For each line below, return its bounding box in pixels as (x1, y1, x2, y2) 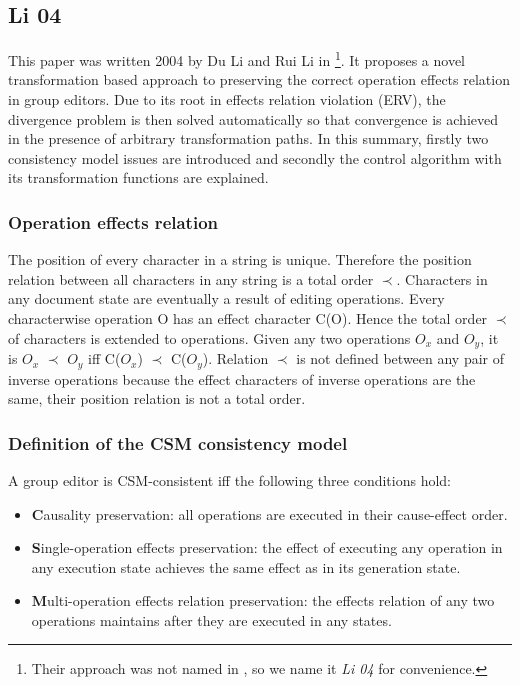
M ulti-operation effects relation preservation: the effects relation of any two (31, 590, 495, 611)
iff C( (88, 348, 121, 369)
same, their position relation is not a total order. (8, 388, 306, 409)
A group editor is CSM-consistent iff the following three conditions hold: (8, 469, 452, 490)
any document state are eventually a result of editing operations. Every (8, 288, 445, 309)
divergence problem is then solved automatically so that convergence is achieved (8, 108, 498, 129)
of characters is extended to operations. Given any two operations (8, 327, 411, 348)
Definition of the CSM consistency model (8, 430, 348, 455)
